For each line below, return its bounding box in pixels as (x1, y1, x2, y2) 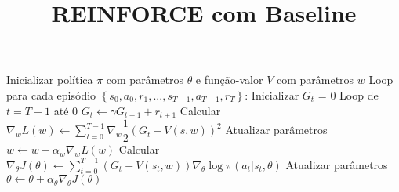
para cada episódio (6, 86, 96, 103)
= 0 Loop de (317, 86, 379, 103)
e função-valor (195, 71, 263, 88)
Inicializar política (6, 71, 93, 88)
